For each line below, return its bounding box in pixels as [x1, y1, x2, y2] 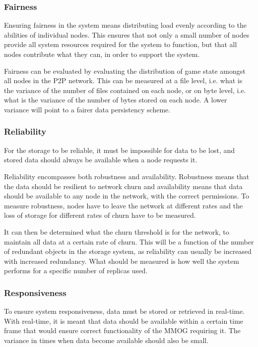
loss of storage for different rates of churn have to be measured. [4, 210, 196, 220]
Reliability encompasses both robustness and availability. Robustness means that [4, 171, 250, 181]
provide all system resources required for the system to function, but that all [4, 39, 237, 50]
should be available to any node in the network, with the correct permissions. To [4, 191, 249, 201]
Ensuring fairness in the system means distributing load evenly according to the [4, 20, 247, 30]
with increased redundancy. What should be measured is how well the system [4, 255, 239, 266]
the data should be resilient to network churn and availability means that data [4, 181, 243, 191]
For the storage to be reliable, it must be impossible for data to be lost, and [4, 145, 235, 155]
